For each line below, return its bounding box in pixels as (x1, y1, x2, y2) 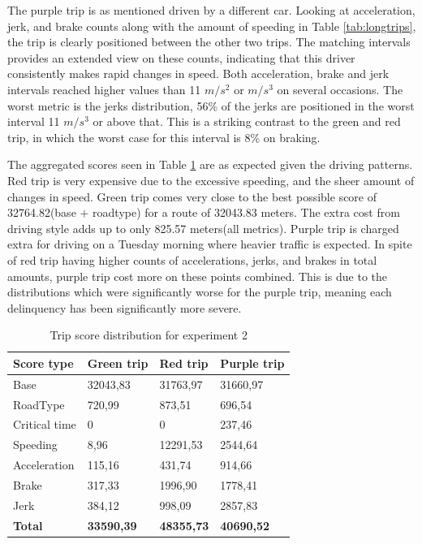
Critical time (13, 416, 76, 433)
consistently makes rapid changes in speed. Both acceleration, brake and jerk (7, 65, 390, 82)
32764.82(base (7, 204, 76, 221)
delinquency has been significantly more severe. (7, 299, 242, 316)
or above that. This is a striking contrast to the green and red (93, 113, 401, 130)
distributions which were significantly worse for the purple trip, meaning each (7, 283, 392, 300)
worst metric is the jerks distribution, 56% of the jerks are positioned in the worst (7, 97, 415, 114)
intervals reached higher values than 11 (7, 80, 201, 97)
